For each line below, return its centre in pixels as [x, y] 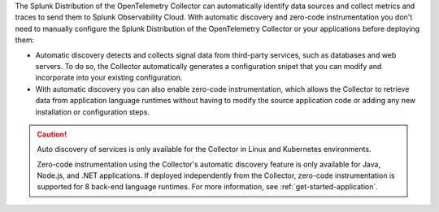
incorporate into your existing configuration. [109, 78]
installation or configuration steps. [93, 112]
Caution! [52, 134]
